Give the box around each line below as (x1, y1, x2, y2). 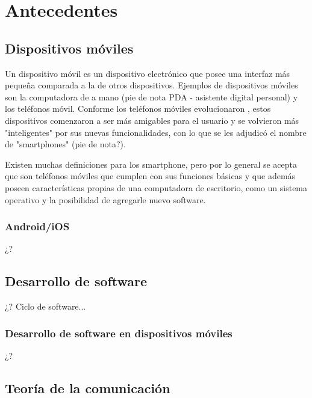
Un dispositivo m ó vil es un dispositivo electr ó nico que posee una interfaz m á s (5, 67, 290, 79)
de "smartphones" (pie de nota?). (5, 138, 126, 150)
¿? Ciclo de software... (5, 300, 86, 313)
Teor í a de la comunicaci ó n (5, 378, 170, 397)
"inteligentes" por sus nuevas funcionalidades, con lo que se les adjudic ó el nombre (5, 126, 307, 138)
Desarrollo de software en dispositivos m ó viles (5, 325, 232, 340)
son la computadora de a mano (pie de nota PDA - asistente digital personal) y (5, 90, 298, 103)
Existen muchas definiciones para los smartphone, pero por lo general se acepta (5, 158, 297, 170)
